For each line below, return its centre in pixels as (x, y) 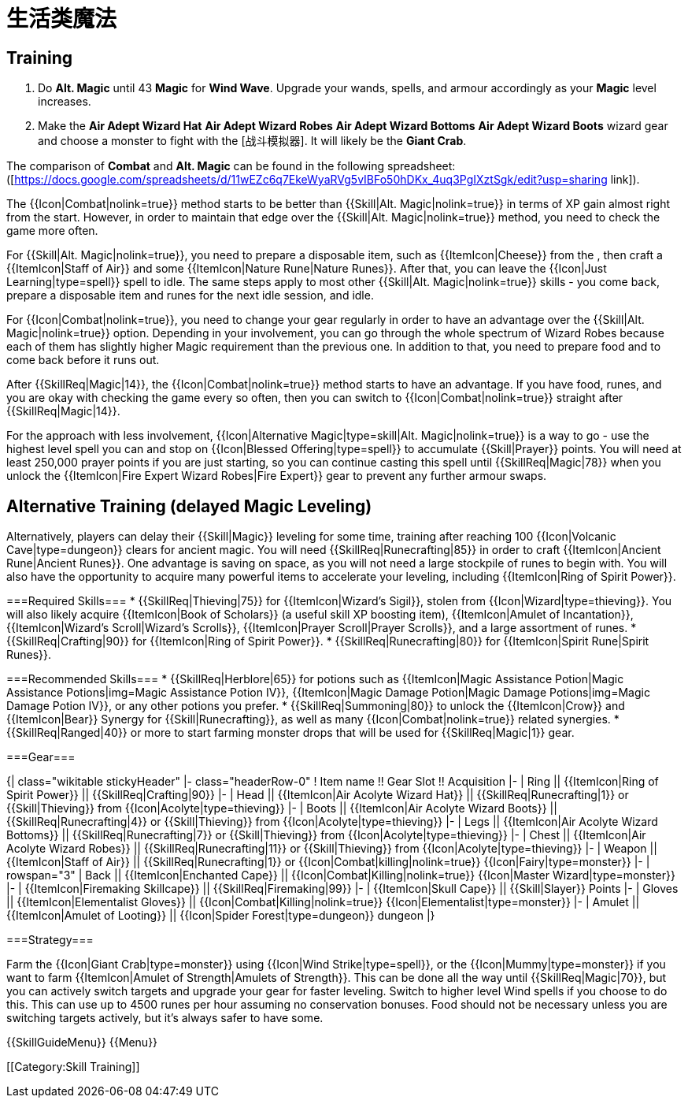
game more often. (52, 231)
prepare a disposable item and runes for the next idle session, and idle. (190, 296)
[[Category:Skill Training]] (73, 1067)
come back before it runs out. (83, 360)
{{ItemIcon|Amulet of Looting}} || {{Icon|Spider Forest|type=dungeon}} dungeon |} (221, 916)
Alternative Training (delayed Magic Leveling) (189, 506)
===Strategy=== (50, 940)
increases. (65, 102)
